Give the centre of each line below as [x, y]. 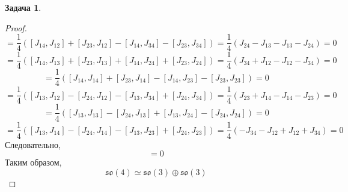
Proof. [16, 27]
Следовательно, [33, 144]
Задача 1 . [23, 7]
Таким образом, [33, 162]
